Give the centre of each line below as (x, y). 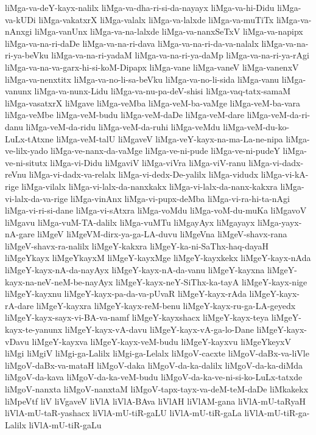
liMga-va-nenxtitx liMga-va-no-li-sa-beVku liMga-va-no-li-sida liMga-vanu (142, 79)
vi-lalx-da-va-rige (37, 198)
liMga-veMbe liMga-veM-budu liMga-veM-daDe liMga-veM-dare (125, 115)
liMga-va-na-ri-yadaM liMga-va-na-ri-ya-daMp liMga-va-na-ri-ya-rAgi (180, 55)
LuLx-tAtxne (29, 138)
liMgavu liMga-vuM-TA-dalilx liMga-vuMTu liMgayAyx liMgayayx (130, 222)
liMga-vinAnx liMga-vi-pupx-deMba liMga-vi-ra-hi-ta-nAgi (180, 198)
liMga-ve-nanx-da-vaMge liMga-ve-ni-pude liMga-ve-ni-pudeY (165, 151)
